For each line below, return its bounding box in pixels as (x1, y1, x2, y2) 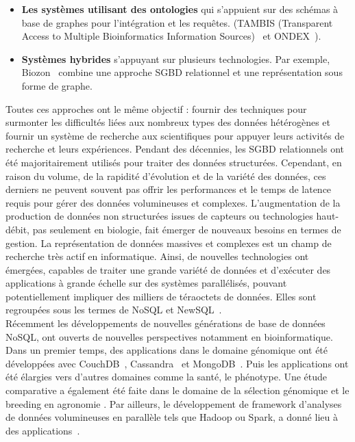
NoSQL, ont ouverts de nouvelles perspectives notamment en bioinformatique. (5, 329, 333, 343)
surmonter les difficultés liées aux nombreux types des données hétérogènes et (5, 115, 330, 129)
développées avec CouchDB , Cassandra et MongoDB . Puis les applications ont (5, 356, 349, 370)
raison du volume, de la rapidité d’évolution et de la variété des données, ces (5, 168, 326, 183)
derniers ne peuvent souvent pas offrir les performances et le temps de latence (5, 182, 332, 196)
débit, (5, 222, 30, 236)
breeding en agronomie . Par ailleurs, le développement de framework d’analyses (5, 396, 342, 411)
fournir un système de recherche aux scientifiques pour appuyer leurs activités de (5, 128, 345, 142)
